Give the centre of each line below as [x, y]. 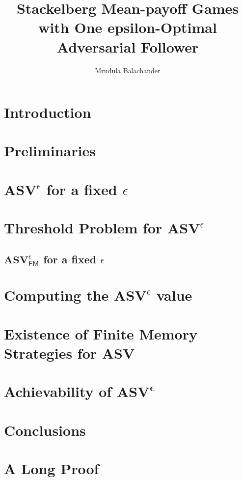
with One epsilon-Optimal [128, 27]
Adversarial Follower [128, 46]
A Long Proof [52, 468]
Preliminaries [50, 151]
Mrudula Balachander [128, 70]
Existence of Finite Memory [101, 333]
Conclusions [45, 430]
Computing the [56, 295]
